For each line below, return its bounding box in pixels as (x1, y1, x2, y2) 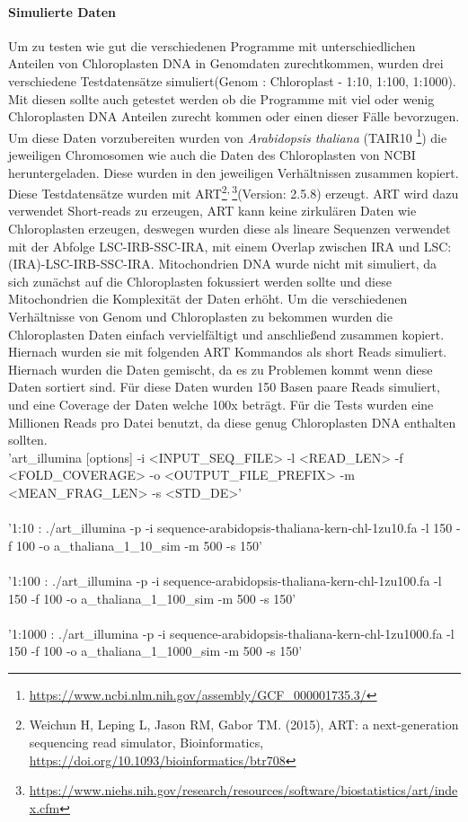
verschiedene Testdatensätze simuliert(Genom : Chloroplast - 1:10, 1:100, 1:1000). (8, 71, 456, 90)
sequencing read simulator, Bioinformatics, (29, 733, 264, 752)
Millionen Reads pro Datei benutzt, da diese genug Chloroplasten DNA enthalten (8, 412, 456, 431)
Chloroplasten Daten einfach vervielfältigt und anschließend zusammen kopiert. (8, 324, 445, 343)
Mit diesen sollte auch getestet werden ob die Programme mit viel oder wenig (8, 89, 435, 108)
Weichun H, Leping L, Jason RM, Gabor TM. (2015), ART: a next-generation (29, 715, 459, 734)
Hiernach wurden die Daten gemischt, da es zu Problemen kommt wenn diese (8, 359, 433, 378)
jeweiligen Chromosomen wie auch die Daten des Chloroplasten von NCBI (8, 146, 416, 164)
